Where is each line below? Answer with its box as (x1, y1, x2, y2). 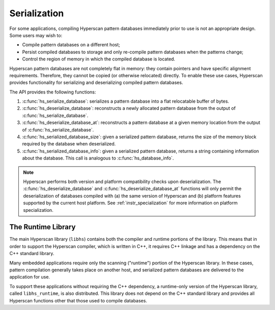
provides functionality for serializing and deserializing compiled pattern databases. (9, 79, 183, 86)
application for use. (9, 274, 50, 280)
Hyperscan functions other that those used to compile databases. (9, 297, 147, 303)
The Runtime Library (9, 223, 76, 231)
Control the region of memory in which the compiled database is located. (22, 56, 176, 62)
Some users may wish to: (9, 32, 63, 38)
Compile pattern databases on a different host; (22, 42, 120, 48)
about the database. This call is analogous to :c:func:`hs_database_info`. (22, 155, 174, 161)
